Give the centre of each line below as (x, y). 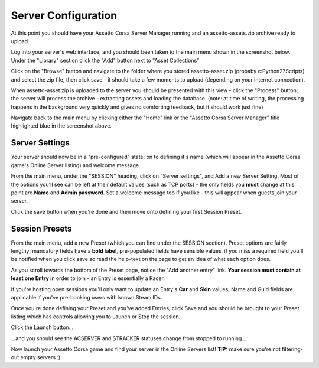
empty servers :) (40, 357)
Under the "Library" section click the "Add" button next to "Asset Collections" (105, 60)
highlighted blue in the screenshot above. (61, 126)
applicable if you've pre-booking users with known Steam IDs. (87, 297)
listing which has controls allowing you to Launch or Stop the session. (96, 317)
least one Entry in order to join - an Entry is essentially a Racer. (88, 278)
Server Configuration (64, 15)
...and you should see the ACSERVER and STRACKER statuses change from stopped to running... (128, 338)
